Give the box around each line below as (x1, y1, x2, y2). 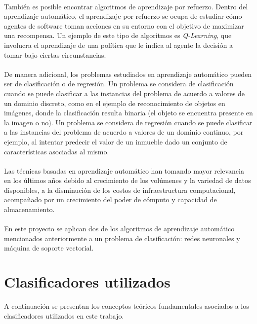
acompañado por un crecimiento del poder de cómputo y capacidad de (4, 194, 217, 205)
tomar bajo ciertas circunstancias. (4, 49, 106, 60)
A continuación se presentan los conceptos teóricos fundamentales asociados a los (4, 301, 249, 311)
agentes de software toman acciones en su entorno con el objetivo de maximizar (4, 20, 244, 31)
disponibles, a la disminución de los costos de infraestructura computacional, (4, 184, 236, 195)
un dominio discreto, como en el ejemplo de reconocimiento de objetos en (4, 98, 225, 108)
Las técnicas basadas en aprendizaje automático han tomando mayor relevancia (4, 165, 244, 176)
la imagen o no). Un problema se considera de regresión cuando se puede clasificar (4, 117, 253, 127)
